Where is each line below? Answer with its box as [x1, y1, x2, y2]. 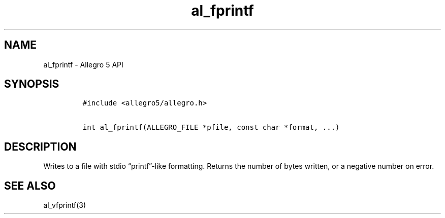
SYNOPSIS [4, 78, 59, 91]
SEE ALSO [4, 179, 56, 192]
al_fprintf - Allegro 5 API [43, 60, 123, 69]
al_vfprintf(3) [43, 201, 86, 210]
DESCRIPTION [4, 140, 77, 153]
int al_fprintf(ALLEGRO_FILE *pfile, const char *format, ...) [82, 123, 340, 132]
